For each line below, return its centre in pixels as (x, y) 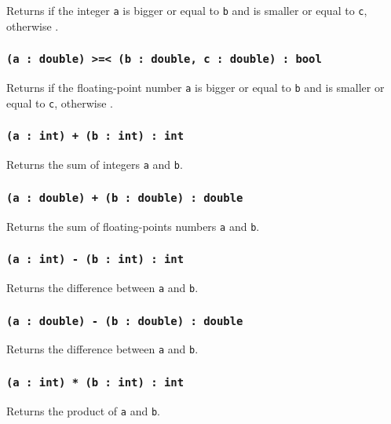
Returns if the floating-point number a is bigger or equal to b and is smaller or (195, 88)
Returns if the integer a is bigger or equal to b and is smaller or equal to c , (187, 10)
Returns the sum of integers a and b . (95, 164)
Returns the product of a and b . (83, 410)
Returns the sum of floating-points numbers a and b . (133, 226)
